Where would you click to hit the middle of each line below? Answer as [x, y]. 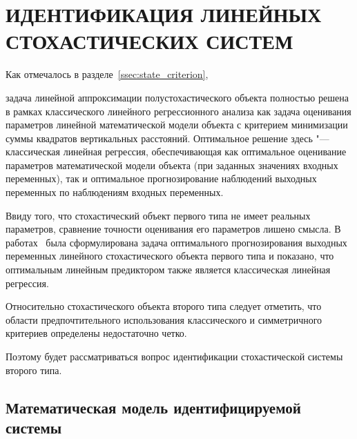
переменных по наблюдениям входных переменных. [115, 192]
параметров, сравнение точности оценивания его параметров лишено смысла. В [173, 229]
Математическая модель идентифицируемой [153, 407]
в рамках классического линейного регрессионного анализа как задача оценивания [178, 111]
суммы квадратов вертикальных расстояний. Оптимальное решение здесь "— [167, 138]
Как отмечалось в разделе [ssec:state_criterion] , [107, 74]
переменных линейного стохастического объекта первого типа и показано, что [170, 256]
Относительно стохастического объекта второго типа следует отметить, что [164, 306]
